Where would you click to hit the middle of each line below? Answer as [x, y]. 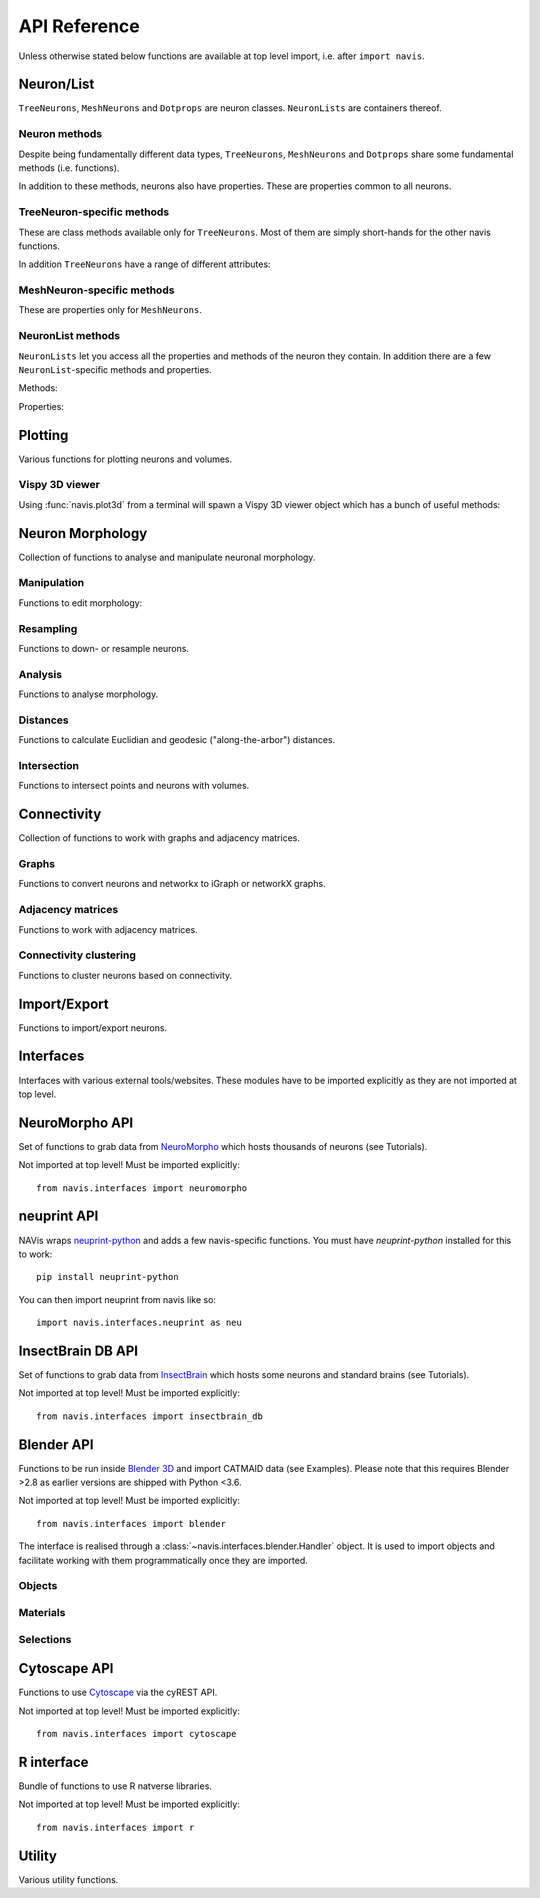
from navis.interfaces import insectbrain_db [150, 1416]
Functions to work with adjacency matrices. [108, 929]
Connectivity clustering [77, 955]
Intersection [49, 766]
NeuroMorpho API [76, 1122]
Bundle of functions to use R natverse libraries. [115, 1786]
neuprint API [58, 1216]
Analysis [40, 674]
